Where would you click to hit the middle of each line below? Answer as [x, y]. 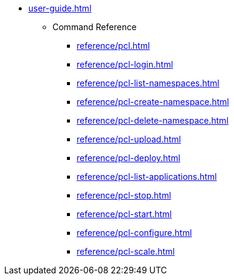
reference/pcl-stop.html [124, 195]
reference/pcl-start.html [124, 214]
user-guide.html [60, 8]
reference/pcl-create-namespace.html [153, 102]
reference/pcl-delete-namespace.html [153, 120]
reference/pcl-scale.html [126, 251]
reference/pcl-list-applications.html [147, 177]
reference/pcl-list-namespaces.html [148, 83]
